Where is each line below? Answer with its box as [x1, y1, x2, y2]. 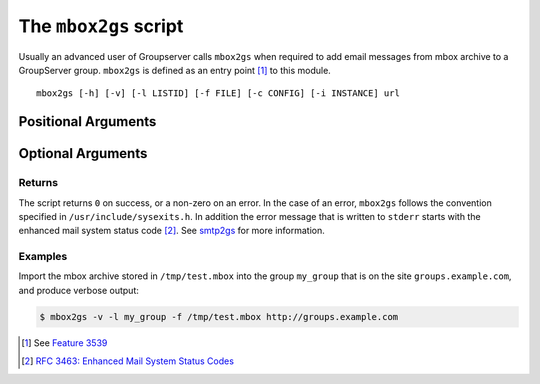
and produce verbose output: [18, 284, 140, 296]
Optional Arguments [18, 145, 148, 162]
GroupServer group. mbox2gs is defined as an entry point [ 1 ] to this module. [18, 64, 332, 76]
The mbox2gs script [18, 15, 184, 37]
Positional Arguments [18, 113, 157, 130]
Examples [18, 250, 68, 264]
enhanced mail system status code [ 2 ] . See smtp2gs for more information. [18, 225, 325, 237]
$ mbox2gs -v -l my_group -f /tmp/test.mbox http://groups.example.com [39, 311, 399, 322]
